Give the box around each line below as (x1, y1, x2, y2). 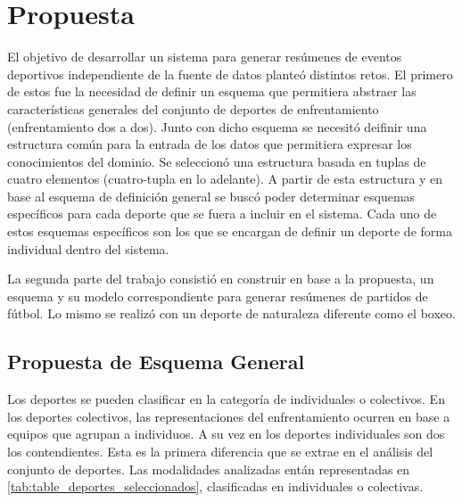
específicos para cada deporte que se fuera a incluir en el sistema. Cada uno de (7, 204, 437, 223)
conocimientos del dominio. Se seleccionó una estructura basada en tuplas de (7, 152, 426, 170)
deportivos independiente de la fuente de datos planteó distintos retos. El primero (7, 64, 453, 83)
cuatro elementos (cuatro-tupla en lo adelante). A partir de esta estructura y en (7, 169, 443, 188)
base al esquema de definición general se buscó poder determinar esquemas (7, 186, 416, 205)
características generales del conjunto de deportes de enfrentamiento (7, 99, 379, 118)
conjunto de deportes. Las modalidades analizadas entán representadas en (7, 459, 410, 478)
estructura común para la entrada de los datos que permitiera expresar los (7, 135, 412, 153)
